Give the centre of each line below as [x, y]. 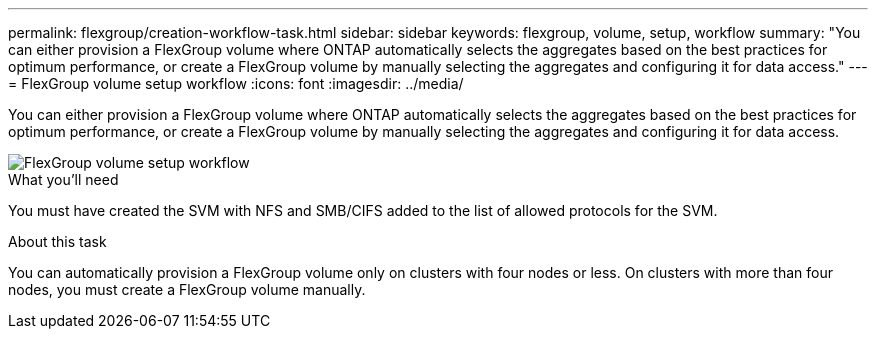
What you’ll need [63, 179]
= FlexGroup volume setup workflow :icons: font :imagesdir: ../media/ [236, 83]
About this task [57, 241]
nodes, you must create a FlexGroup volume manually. [187, 289]
